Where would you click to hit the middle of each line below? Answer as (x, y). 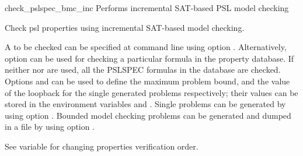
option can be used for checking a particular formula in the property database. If (149, 58)
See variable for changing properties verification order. (102, 146)
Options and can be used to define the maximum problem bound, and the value (147, 81)
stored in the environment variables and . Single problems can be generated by (145, 104)
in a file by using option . (50, 127)
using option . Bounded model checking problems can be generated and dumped (148, 115)
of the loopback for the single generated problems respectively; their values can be (151, 92)
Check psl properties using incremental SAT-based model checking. (125, 27)
